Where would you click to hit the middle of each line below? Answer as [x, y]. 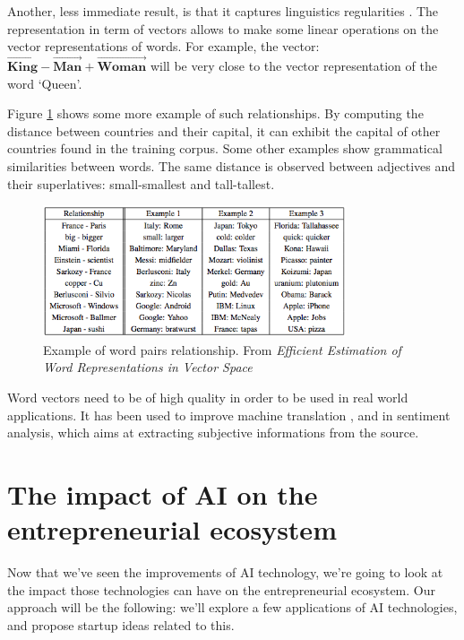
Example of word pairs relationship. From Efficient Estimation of [222, 349]
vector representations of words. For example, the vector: [163, 46]
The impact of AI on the [163, 493]
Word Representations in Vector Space [148, 367]
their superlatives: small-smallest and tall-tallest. [141, 183]
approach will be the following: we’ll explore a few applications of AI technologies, [232, 607]
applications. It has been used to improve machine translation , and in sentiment [229, 415]
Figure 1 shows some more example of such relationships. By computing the [215, 113]
